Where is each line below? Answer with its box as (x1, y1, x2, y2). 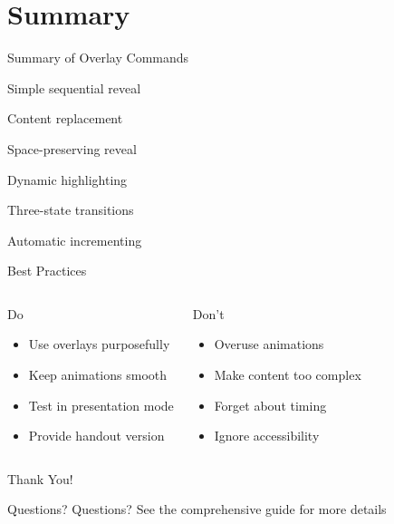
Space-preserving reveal (7, 139, 137, 158)
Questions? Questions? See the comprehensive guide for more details (7, 500, 387, 519)
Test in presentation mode (28, 395, 174, 414)
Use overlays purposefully (28, 335, 170, 354)
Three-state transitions (7, 200, 134, 219)
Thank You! (7, 469, 73, 488)
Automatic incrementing (7, 230, 142, 249)
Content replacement (7, 109, 123, 128)
